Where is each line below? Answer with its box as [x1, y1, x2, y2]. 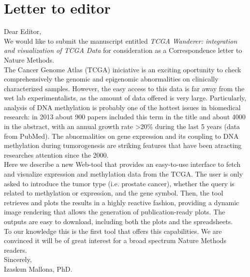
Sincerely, [4, 254, 32, 264]
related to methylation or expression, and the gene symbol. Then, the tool [4, 188, 223, 198]
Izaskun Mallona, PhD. [4, 263, 73, 274]
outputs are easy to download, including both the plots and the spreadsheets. [4, 216, 233, 226]
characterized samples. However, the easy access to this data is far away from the [4, 83, 245, 93]
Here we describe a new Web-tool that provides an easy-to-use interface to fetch [4, 159, 241, 169]
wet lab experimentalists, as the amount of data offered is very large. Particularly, [4, 93, 247, 103]
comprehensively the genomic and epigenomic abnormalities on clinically [4, 74, 219, 84]
